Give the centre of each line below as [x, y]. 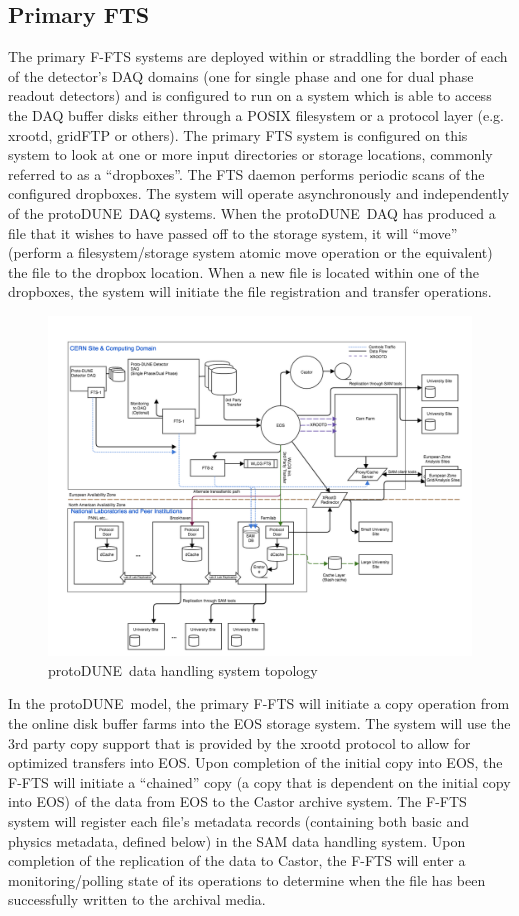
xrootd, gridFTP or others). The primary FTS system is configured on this [238, 134]
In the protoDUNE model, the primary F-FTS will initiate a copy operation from [259, 703]
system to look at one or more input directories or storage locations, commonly [250, 154]
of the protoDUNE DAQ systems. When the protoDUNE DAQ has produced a [252, 212]
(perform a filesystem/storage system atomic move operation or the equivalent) [250, 252]
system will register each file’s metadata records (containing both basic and [239, 821]
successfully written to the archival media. [137, 899]
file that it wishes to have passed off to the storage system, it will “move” [233, 232]
